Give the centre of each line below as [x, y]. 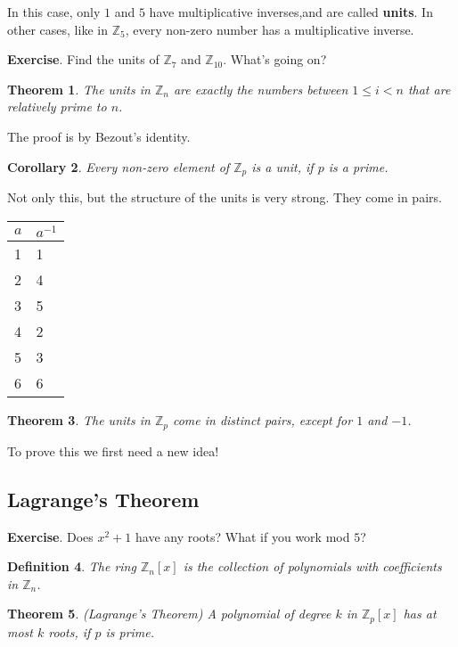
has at [420, 614]
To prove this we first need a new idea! [113, 450]
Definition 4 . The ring [72, 566]
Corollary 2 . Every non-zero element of [119, 166]
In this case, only [54, 12]
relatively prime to [57, 106]
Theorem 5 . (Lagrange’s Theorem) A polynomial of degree [169, 614]
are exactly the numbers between [261, 89]
